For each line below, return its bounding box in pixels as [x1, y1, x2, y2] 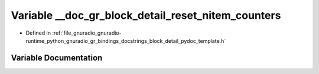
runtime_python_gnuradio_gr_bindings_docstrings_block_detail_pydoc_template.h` [25, 37, 226, 44]
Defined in [25, 29, 51, 36]
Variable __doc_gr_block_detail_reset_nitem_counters [11, 9, 281, 22]
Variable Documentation [11, 53, 103, 63]
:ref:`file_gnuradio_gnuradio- [52, 29, 122, 36]
